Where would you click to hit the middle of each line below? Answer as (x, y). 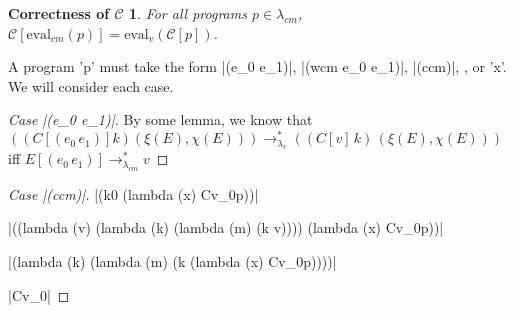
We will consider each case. (91, 85)
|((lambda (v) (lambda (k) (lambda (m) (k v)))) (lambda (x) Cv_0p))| (226, 227)
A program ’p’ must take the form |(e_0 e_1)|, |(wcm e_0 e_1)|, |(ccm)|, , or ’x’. (257, 66)
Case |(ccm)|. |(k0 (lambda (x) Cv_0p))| (133, 193)
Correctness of (59, 13)
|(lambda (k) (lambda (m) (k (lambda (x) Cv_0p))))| (172, 261)
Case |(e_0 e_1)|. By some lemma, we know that (160, 119)
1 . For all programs (188, 13)
